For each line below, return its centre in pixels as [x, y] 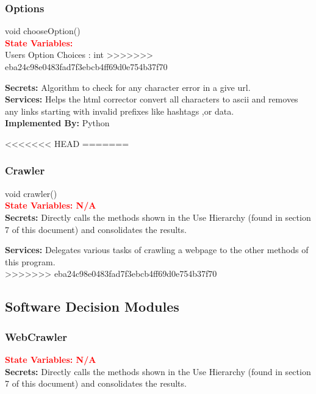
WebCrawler [36, 336]
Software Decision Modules [92, 306]
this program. [30, 261]
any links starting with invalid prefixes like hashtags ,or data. [120, 111]
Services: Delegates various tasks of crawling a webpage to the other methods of [157, 250]
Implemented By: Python [57, 123]
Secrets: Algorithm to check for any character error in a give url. [128, 87]
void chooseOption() [43, 31]
